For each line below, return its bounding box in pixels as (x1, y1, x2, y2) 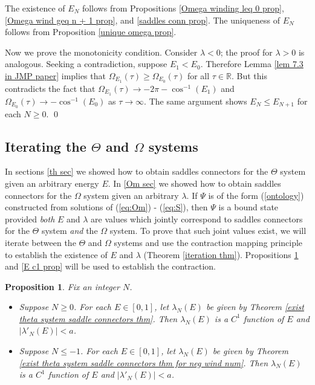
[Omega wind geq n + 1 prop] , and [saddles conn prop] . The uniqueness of (5, 13, 281, 26)
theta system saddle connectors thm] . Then (19, 312, 178, 325)
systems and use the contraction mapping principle (114, 236, 303, 248)
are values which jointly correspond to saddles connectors (91, 212, 303, 225)
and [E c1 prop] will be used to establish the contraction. (5, 260, 216, 273)
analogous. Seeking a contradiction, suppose (5, 57, 167, 70)
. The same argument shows (144, 94, 247, 107)
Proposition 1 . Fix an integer (5, 280, 120, 293)
